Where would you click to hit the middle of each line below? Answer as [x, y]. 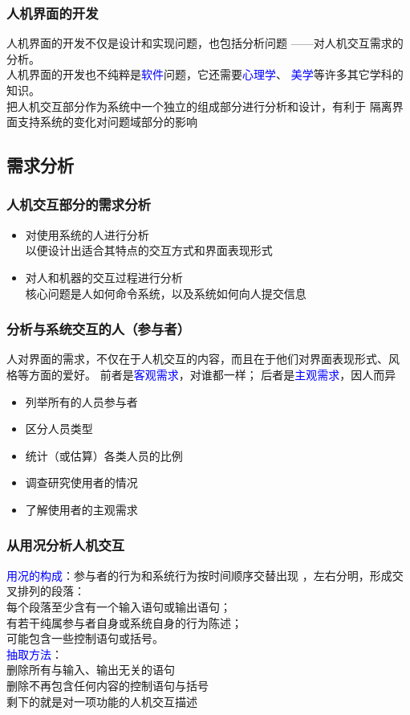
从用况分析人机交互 [66, 545]
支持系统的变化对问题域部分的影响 [107, 122]
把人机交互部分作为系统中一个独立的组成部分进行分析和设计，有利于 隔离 [199, 106]
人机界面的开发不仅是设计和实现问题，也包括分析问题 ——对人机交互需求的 [205, 43]
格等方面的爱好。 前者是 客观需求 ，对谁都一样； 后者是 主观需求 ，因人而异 [201, 374]
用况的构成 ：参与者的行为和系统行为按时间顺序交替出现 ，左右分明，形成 [199, 575]
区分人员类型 [59, 429]
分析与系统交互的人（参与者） [99, 329]
